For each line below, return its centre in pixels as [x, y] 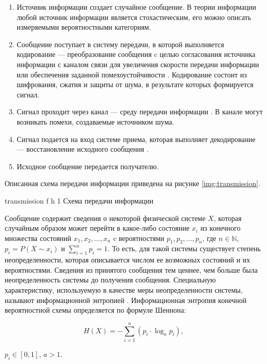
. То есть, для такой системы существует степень [184, 248]
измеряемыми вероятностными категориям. [84, 27]
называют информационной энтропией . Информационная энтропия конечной [126, 300]
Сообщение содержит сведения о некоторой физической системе [105, 218]
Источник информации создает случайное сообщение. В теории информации [136, 7]
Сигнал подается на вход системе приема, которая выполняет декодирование [136, 139]
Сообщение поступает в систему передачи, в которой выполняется [120, 44]
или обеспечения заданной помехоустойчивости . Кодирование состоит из [132, 74]
